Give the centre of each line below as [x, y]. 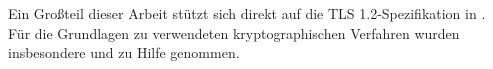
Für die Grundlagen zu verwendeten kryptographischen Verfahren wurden [234, 32]
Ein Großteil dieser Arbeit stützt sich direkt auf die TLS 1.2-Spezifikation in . [247, 13]
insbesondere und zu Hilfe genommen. [124, 52]
